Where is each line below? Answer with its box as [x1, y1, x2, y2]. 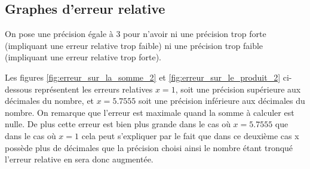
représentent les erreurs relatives [34, 82, 153, 95]
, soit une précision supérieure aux [175, 82, 301, 95]
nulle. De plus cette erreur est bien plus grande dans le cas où [5, 118, 231, 130]
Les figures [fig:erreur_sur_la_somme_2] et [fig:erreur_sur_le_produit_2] [5, 70, 281, 83]
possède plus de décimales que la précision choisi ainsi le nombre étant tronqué [5, 141, 293, 153]
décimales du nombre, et [5, 94, 94, 107]
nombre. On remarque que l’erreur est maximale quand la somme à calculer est [5, 106, 294, 118]
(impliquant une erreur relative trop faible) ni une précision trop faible [5, 39, 263, 51]
